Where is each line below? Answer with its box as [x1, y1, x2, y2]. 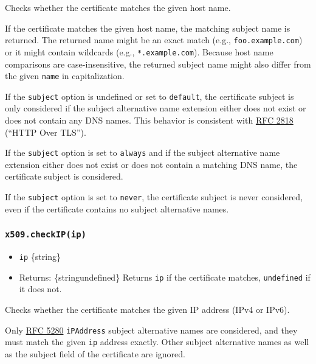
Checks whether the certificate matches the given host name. [5, 1, 231, 13]
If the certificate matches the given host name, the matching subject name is [5, 21, 290, 34]
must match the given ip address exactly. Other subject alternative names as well [5, 335, 309, 348]
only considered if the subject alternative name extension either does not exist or [5, 102, 306, 114]
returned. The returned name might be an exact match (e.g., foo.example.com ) [5, 33, 303, 46]
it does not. [19, 282, 62, 295]
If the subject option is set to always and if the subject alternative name [5, 146, 280, 159]
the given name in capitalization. [5, 69, 125, 82]
